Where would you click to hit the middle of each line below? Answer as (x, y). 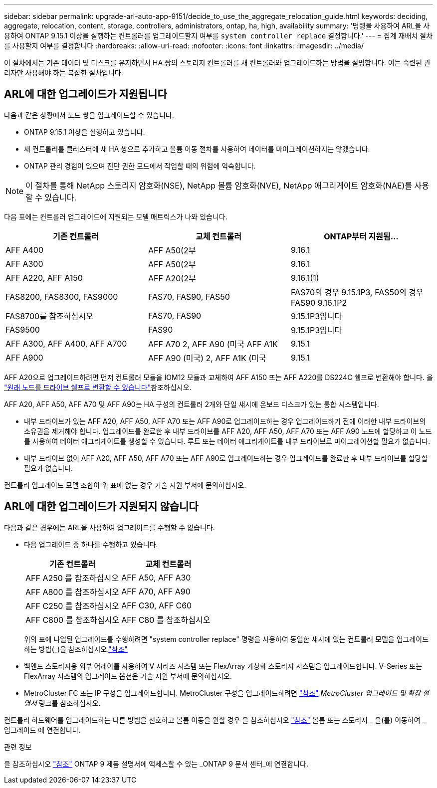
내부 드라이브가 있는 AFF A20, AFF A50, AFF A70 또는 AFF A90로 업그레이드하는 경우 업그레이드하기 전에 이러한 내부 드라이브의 (225, 421)
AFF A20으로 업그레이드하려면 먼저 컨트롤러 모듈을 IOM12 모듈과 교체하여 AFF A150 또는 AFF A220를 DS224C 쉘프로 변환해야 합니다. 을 (218, 377)
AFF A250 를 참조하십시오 (72, 578)
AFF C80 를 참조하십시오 (166, 620)
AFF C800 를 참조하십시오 (73, 620)
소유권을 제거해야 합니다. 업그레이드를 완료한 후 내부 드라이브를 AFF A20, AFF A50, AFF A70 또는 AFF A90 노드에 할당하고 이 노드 (228, 431)
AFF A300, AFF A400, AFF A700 (66, 343)
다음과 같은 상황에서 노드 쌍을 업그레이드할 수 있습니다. (89, 115)
